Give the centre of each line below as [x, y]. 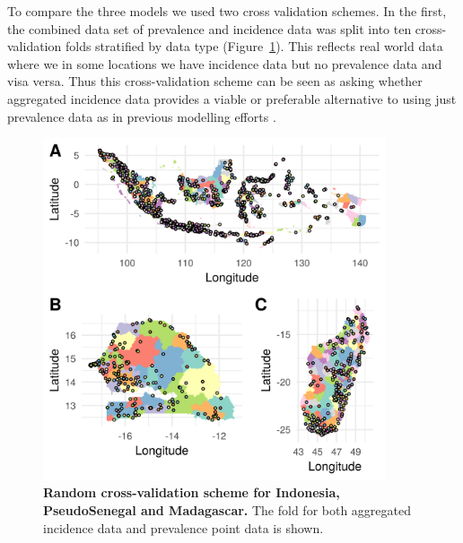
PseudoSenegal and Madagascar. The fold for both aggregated [227, 509]
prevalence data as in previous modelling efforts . [142, 116]
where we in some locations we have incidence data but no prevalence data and [225, 63]
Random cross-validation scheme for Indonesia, [192, 492]
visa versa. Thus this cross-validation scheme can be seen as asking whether [215, 81]
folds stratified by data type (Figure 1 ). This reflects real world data [254, 46]
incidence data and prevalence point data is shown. [183, 527]
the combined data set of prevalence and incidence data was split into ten [210, 28]
